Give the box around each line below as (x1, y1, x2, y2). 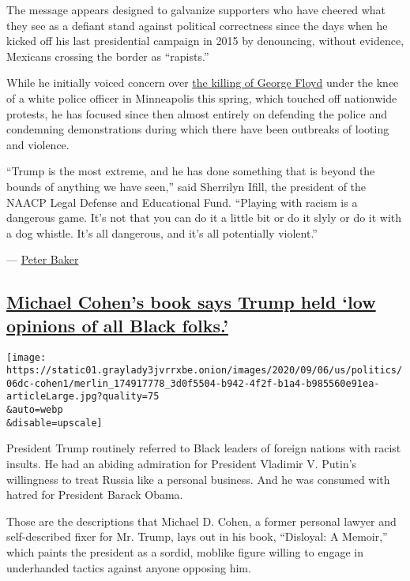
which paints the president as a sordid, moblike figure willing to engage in (6, 544, 363, 560)
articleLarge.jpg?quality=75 (6, 391, 160, 403)
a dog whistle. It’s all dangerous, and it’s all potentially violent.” (6, 224, 318, 241)
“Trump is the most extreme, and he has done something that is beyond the (6, 163, 375, 179)
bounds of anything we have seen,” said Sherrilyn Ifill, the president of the (6, 178, 367, 194)
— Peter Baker (6, 251, 79, 268)
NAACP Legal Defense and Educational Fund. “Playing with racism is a (6, 193, 358, 210)
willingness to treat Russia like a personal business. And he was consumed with (6, 470, 390, 487)
